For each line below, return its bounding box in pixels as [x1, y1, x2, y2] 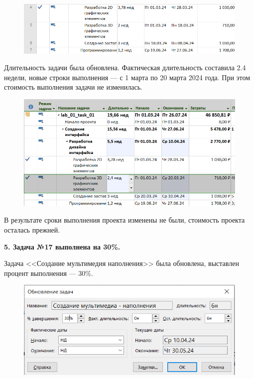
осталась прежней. [4, 224, 60, 235]
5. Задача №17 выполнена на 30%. [4, 241, 121, 252]
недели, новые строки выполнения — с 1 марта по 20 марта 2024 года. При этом [4, 72, 251, 82]
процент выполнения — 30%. [4, 267, 93, 278]
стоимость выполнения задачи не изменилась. [4, 82, 142, 92]
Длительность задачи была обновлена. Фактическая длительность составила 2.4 [4, 62, 246, 73]
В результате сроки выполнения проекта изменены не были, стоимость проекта [4, 215, 245, 225]
